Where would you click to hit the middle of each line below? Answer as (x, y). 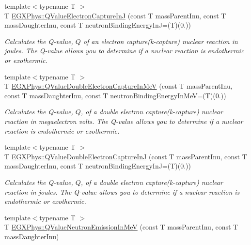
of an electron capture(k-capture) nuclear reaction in (160, 41)
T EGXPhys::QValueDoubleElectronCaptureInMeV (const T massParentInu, (118, 86)
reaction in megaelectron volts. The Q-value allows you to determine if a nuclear (124, 121)
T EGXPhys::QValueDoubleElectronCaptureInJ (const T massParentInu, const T (126, 156)
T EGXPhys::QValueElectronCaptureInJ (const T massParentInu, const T (115, 15)
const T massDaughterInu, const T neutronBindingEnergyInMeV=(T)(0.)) (115, 95)
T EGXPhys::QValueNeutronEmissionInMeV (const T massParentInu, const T (121, 227)
